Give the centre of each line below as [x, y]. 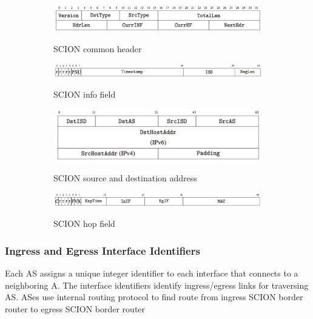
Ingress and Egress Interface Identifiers [103, 250]
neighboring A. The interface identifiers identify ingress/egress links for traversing [157, 285]
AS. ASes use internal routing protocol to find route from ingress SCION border [154, 297]
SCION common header [98, 49]
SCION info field [85, 94]
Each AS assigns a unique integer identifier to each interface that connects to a [152, 273]
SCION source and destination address [125, 178]
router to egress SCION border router [75, 308]
